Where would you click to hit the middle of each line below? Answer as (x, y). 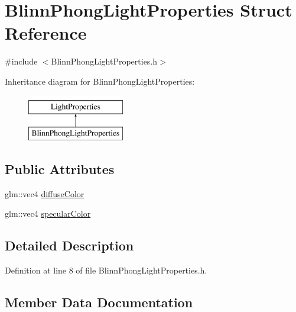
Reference (46, 33)
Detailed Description (69, 245)
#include (21, 61)
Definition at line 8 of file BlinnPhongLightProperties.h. (106, 270)
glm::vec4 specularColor (48, 213)
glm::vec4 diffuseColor (45, 193)
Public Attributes (60, 169)
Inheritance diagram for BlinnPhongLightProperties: (100, 81)
